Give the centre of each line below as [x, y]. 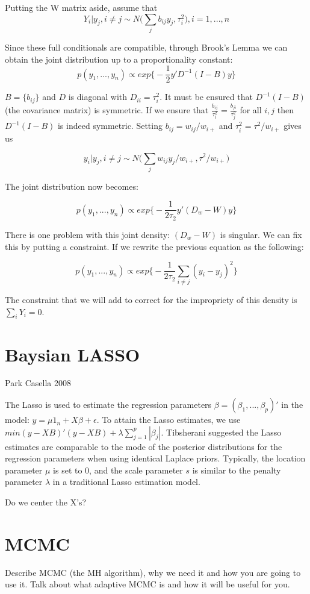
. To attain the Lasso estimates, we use [169, 420]
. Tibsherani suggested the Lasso [221, 432]
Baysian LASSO [73, 354]
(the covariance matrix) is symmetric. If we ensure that [107, 109]
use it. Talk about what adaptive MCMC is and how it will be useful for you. [147, 584]
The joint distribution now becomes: [72, 186]
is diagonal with [98, 97]
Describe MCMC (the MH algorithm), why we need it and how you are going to [153, 572]
